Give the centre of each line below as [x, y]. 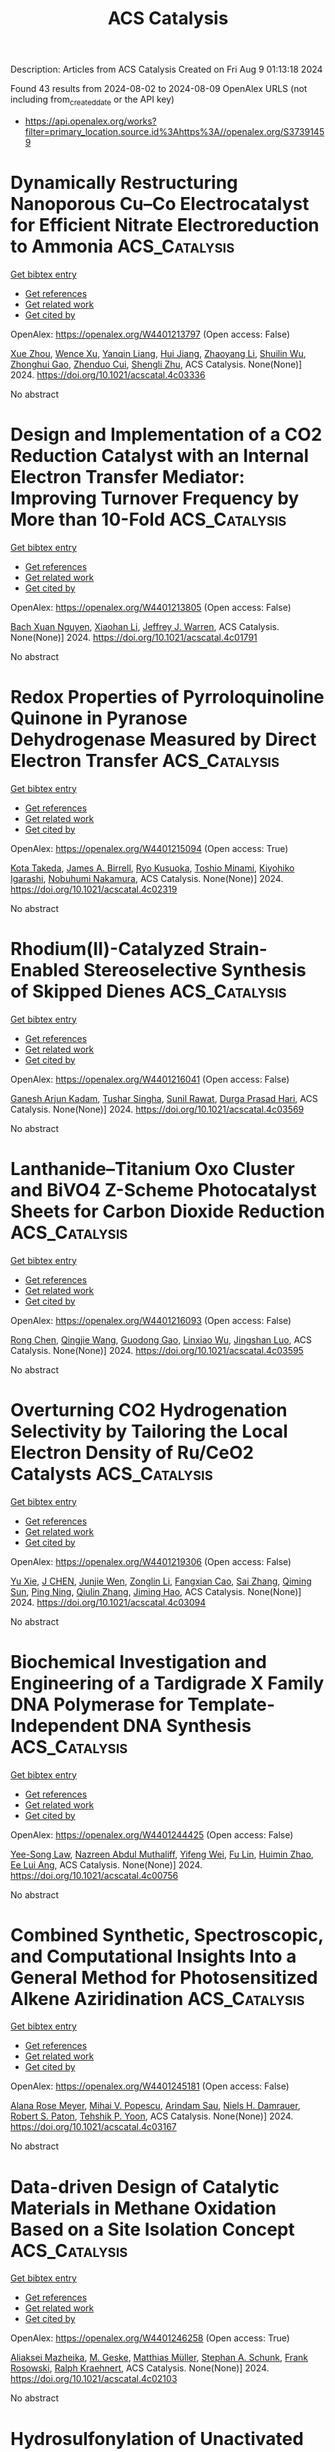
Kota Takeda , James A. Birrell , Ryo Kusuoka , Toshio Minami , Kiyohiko [152, 868]
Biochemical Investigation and [138, 1661]
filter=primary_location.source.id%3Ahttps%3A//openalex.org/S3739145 [174, 131]
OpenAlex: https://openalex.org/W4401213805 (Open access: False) [151, 607]
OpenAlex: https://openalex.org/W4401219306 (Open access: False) [151, 1561]
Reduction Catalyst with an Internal [160, 456]
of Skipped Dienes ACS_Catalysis [148, 991]
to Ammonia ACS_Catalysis [122, 246]
